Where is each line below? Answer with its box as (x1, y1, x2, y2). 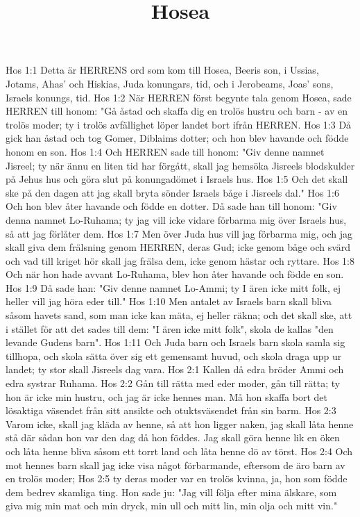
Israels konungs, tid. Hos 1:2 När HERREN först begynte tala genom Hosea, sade (6, 90, 352, 104)
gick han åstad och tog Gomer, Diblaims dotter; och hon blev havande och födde (6, 131, 349, 145)
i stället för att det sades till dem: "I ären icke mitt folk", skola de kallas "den (6, 321, 334, 336)
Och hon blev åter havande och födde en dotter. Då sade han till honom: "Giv (6, 199, 337, 213)
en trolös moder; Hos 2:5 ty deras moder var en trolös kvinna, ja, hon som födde (6, 471, 348, 486)
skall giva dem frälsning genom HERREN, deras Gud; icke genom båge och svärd (6, 240, 351, 254)
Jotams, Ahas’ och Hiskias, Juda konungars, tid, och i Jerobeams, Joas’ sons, (6, 76, 334, 90)
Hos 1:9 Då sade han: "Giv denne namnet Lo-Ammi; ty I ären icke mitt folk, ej (6, 280, 341, 295)
